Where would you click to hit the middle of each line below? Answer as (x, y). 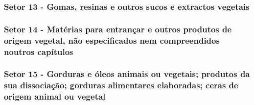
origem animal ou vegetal (55, 96)
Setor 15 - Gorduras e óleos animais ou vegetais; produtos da (127, 74)
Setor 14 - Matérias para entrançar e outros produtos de (118, 29)
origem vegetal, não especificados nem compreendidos (112, 40)
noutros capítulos (39, 51)
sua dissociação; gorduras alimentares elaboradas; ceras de (121, 85)
